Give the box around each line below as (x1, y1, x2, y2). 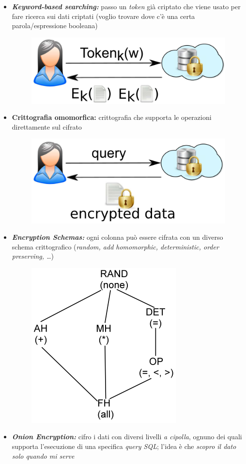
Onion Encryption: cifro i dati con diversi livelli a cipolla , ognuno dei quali (12, 431, 242, 442)
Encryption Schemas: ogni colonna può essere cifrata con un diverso (12, 232, 223, 242)
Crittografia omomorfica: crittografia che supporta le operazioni (12, 112, 212, 122)
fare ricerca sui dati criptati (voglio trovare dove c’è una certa (12, 11, 195, 21)
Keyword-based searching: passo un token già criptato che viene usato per (12, 1, 241, 11)
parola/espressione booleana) (12, 20, 98, 31)
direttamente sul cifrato (12, 121, 82, 132)
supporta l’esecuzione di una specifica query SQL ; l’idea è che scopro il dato (12, 441, 236, 451)
